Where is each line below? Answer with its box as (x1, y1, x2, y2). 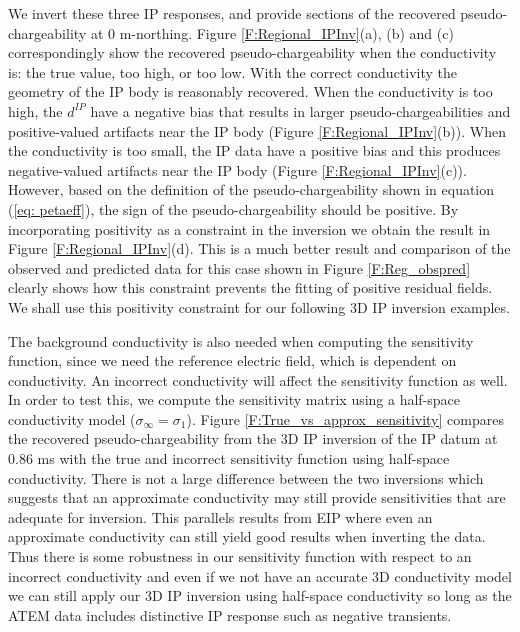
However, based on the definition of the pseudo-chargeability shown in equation (8, 179, 495, 200)
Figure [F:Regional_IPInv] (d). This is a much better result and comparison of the (8, 238, 511, 259)
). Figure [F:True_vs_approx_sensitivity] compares (186, 408, 504, 429)
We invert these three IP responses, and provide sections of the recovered (8, 3, 456, 23)
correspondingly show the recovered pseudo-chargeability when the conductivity (8, 42, 497, 63)
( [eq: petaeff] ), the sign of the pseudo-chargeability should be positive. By (8, 198, 459, 219)
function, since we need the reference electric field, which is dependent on (8, 350, 457, 371)
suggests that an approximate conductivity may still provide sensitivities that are (8, 487, 506, 508)
